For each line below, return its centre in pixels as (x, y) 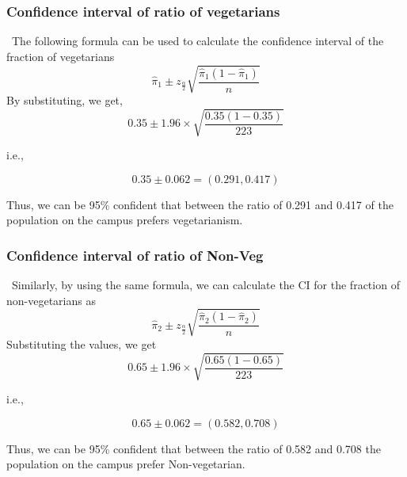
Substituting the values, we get (82, 343)
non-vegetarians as (51, 300)
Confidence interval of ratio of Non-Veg (135, 255)
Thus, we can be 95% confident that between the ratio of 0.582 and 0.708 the (194, 448)
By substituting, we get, (65, 99)
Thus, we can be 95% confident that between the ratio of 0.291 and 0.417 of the (200, 204)
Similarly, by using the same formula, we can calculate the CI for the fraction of (205, 285)
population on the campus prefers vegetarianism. (125, 220)
